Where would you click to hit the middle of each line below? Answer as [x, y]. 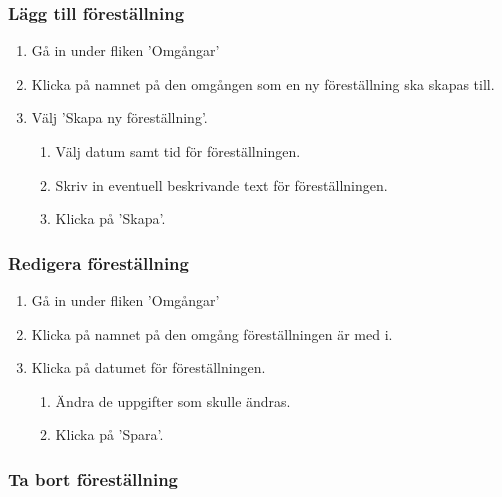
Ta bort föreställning [93, 478]
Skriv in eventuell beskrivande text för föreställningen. [221, 184]
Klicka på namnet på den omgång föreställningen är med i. [212, 333]
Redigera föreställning [98, 262]
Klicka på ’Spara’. [109, 434]
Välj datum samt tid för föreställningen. [178, 151]
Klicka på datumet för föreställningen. [148, 367]
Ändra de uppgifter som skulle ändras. [173, 400]
